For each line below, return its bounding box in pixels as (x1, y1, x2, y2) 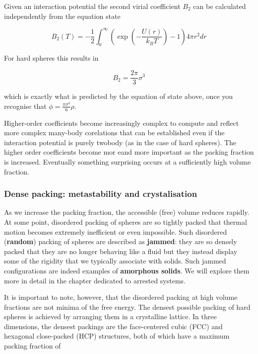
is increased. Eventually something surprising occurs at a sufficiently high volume (4, 156, 251, 167)
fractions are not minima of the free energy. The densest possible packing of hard (4, 301, 251, 312)
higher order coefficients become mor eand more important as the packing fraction (4, 147, 254, 157)
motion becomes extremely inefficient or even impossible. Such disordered (4, 226, 227, 237)
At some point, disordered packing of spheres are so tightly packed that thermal (4, 216, 247, 227)
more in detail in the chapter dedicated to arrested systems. (4, 275, 186, 285)
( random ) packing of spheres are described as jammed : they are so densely (4, 236, 237, 247)
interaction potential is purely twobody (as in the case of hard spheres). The (4, 137, 236, 147)
